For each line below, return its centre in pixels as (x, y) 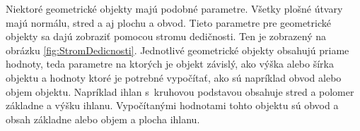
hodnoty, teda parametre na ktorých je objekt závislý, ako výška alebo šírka (170, 64)
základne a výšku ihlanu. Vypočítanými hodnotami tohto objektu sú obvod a (172, 105)
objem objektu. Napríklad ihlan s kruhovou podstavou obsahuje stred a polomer (180, 91)
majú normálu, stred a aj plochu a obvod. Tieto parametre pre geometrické (168, 22)
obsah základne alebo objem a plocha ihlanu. (103, 119)
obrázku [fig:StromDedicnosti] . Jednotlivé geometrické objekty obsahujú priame (178, 50)
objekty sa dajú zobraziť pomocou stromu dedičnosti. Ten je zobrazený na (166, 36)
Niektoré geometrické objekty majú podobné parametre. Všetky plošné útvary (174, 8)
